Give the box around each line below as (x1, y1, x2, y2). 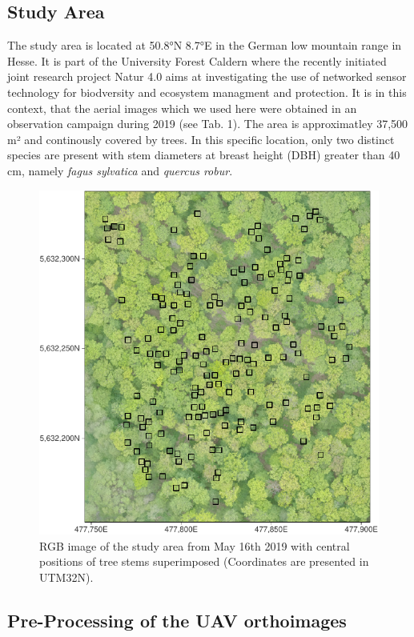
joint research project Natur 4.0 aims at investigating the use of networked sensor (7, 68, 407, 85)
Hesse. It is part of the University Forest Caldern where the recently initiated (7, 52, 387, 69)
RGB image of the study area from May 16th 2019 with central (39, 537, 350, 554)
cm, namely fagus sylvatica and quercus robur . (7, 162, 233, 178)
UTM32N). (39, 568, 94, 585)
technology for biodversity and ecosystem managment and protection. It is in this (7, 83, 407, 100)
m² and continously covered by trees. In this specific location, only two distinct (7, 130, 395, 147)
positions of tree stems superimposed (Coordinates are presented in (39, 553, 369, 570)
